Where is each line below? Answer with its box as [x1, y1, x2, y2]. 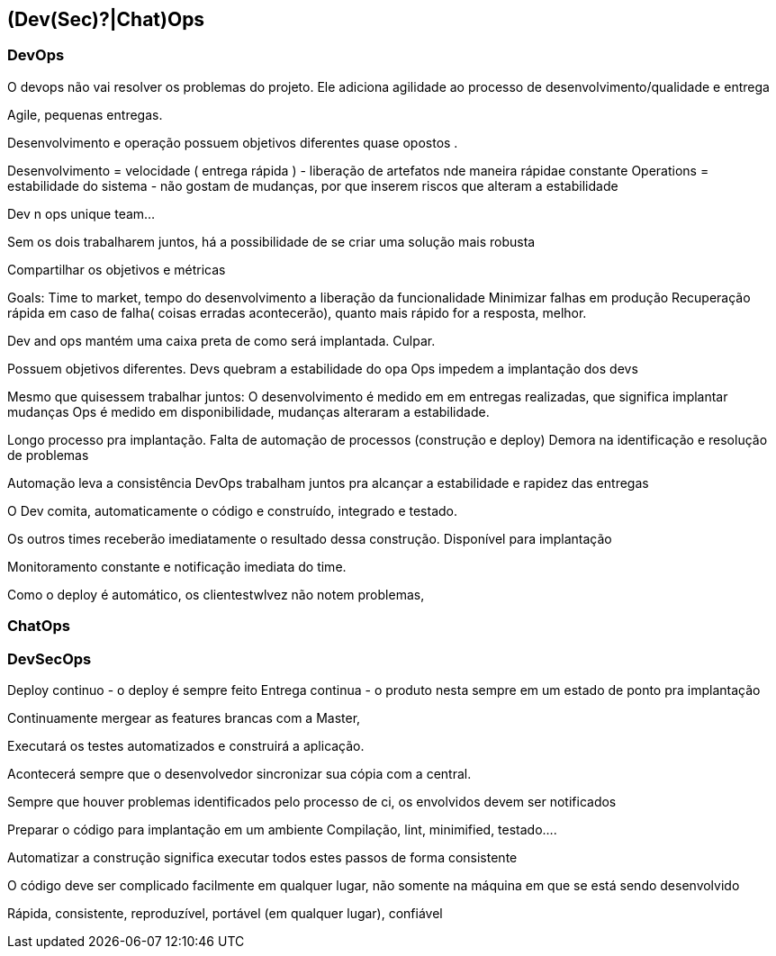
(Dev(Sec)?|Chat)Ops [7, 8, 205, 31]
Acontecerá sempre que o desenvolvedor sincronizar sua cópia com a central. [7, 765, 472, 781]
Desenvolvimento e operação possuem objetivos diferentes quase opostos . [7, 134, 458, 150]
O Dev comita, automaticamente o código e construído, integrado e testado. [7, 502, 457, 519]
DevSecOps [7, 649, 92, 668]
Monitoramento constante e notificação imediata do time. [7, 558, 347, 574]
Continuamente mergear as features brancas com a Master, [7, 709, 361, 726]
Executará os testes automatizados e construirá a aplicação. [7, 737, 365, 753]
